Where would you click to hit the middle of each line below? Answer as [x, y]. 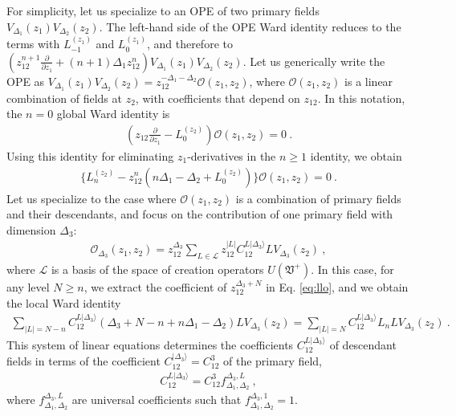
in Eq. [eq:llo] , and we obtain [337, 286]
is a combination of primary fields [318, 198]
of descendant [363, 344]
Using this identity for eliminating [90, 155]
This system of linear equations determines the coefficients [150, 344]
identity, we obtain [356, 155]
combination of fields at [64, 98]
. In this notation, [361, 98]
